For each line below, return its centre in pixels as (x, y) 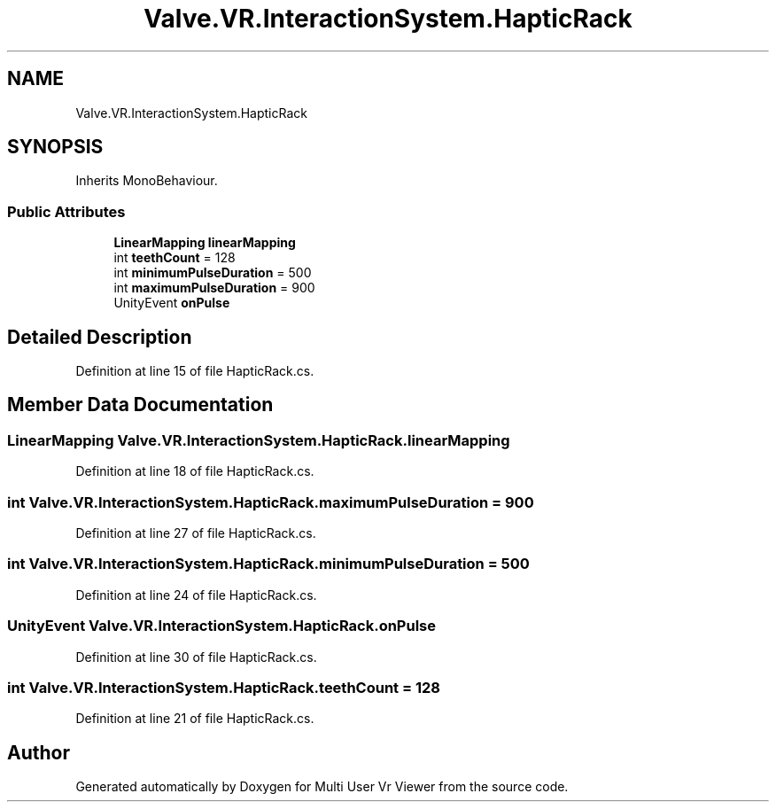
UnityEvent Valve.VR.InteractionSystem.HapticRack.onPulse (221, 626)
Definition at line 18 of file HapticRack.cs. (195, 471)
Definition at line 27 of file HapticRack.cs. (196, 533)
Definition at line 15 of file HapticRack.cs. (195, 371)
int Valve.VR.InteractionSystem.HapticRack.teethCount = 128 (224, 687)
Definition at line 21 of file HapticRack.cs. (195, 719)
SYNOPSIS (55, 147)
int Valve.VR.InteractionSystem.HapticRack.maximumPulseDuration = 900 (271, 502)
